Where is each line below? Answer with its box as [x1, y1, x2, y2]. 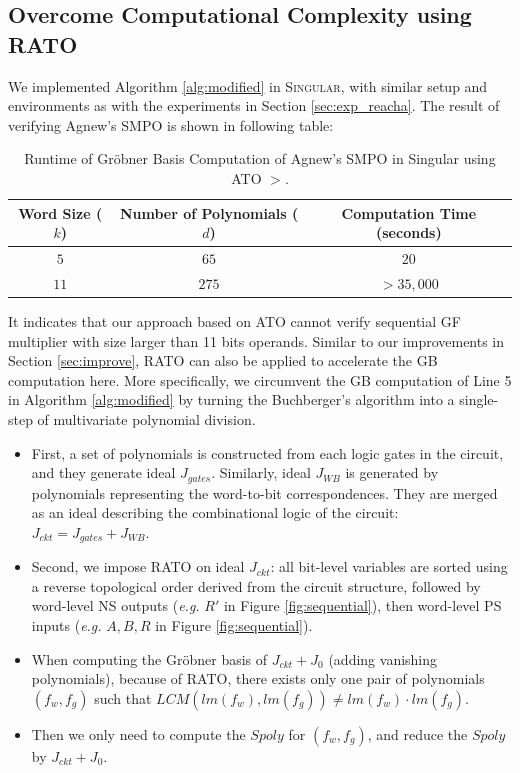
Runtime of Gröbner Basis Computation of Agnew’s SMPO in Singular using [24, 148, 496, 169]
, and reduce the [367, 723, 468, 744]
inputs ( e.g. [31, 614, 102, 635]
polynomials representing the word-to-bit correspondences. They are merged [31, 482, 498, 503]
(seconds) [375, 222, 442, 243]
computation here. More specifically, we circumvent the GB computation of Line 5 [8, 369, 512, 390]
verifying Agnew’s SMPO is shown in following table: [8, 114, 334, 135]
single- [459, 389, 499, 410]
